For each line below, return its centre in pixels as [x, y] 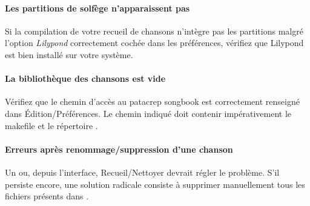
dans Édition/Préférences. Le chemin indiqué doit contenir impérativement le [148, 113]
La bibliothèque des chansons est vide [85, 78]
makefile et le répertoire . [51, 125]
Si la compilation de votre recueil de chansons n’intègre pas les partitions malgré [154, 31]
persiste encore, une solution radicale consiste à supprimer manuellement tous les [155, 184]
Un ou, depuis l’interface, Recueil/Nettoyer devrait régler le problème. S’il [142, 172]
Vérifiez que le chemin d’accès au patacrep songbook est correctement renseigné [152, 101]
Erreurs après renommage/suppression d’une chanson [119, 149]
